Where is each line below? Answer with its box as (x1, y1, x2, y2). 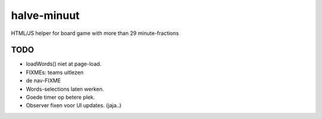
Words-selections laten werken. (26, 85, 104, 92)
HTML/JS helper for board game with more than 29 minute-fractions (11, 30, 179, 37)
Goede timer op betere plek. (26, 94, 95, 101)
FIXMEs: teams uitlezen (26, 69, 83, 76)
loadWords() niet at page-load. (26, 60, 101, 67)
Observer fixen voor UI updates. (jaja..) (26, 102, 122, 109)
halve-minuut (11, 9, 80, 22)
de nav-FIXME (26, 77, 61, 84)
